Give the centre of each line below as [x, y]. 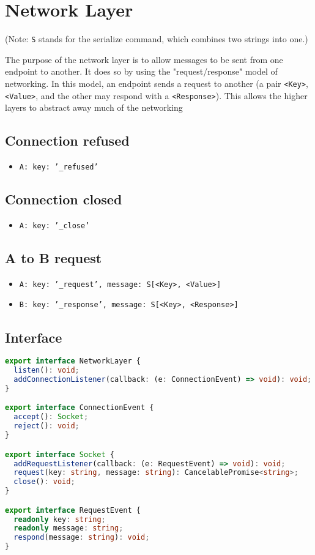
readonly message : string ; [69, 528]
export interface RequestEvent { [73, 510]
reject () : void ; [46, 426]
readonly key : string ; [60, 519]
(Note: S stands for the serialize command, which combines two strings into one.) [157, 39]
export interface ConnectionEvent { [80, 408]
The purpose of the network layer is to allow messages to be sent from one [144, 59]
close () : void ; [44, 482]
